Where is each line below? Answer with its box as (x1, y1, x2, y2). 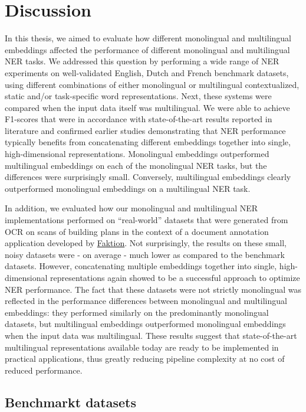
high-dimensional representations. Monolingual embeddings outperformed (5, 148, 269, 160)
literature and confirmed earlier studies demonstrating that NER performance (5, 124, 286, 136)
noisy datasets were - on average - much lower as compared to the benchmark (5, 248, 285, 260)
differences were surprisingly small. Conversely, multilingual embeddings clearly (5, 171, 291, 183)
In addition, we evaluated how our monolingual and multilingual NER (5, 202, 258, 214)
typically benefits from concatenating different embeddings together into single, (5, 136, 291, 148)
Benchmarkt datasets (5, 393, 136, 411)
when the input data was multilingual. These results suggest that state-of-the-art (5, 329, 297, 341)
